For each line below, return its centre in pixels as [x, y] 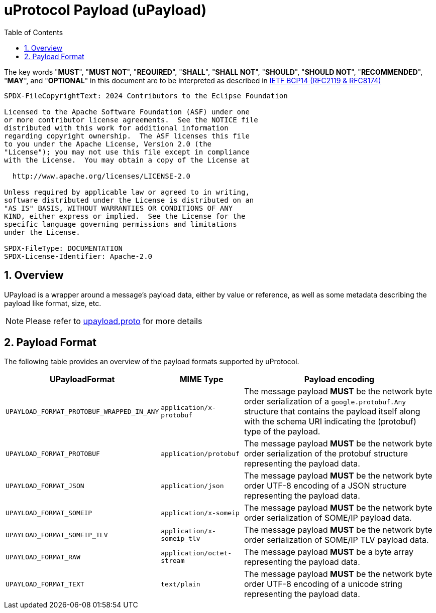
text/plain [181, 584]
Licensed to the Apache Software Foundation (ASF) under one [127, 112]
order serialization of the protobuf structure [326, 454]
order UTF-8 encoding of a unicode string [323, 584]
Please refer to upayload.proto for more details [114, 321]
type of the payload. [282, 432]
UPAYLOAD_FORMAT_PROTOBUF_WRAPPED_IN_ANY [82, 411]
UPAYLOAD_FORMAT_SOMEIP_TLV [57, 535]
